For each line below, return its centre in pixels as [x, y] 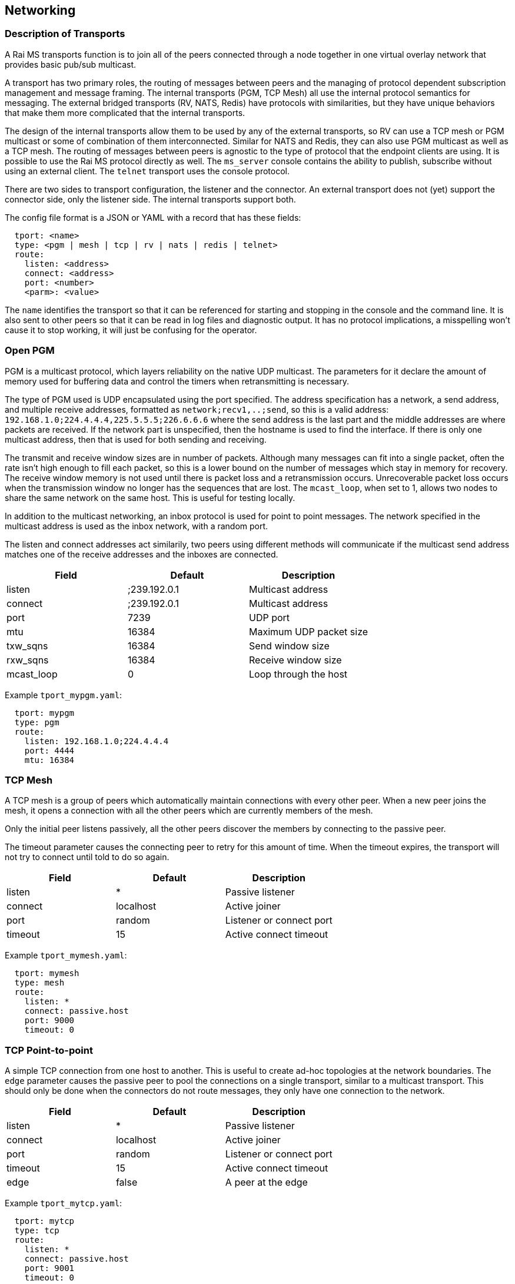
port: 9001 [49, 1268]
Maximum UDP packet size [309, 631]
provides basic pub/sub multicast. [71, 64]
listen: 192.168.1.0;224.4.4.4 [97, 741]
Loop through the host [298, 674]
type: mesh [39, 983]
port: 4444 [49, 750]
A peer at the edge [266, 1182]
